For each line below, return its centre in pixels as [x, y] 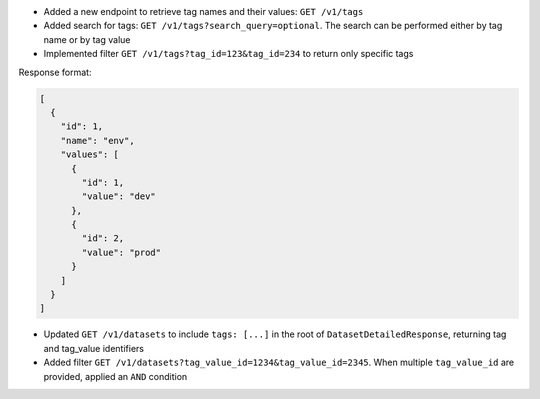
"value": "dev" [119, 196]
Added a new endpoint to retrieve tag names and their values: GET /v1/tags [203, 11]
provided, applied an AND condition [115, 376]
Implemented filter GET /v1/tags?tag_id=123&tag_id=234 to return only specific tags [228, 54]
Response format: [55, 72]
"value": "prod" [121, 252]
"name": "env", [97, 140]
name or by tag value [87, 39]
